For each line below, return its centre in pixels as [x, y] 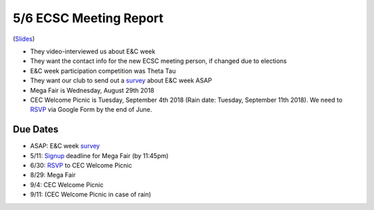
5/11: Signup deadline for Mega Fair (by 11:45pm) [99, 155]
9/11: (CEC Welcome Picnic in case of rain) [91, 195]
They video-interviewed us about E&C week [93, 51]
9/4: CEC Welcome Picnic [67, 184]
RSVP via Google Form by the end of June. [91, 110]
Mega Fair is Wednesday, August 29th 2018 [92, 90]
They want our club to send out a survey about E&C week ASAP [121, 80]
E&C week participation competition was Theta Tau [103, 71]
